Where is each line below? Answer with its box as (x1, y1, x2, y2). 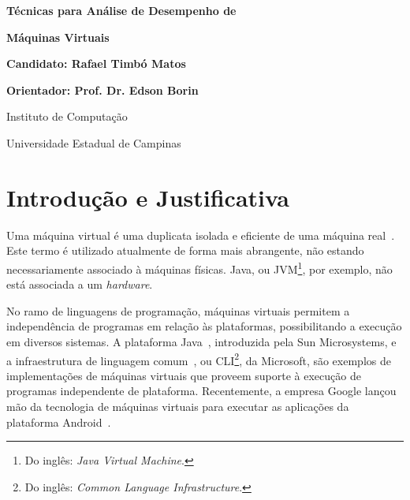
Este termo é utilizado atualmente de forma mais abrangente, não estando (6, 242, 364, 259)
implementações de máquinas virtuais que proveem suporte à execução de (6, 367, 361, 383)
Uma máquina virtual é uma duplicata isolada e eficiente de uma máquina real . (6, 226, 395, 243)
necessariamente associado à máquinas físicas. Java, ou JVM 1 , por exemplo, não (6, 258, 393, 277)
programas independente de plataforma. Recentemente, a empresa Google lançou (6, 382, 397, 399)
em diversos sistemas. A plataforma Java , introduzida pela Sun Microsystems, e (6, 333, 397, 349)
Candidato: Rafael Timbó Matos (6, 55, 186, 72)
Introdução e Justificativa (6, 181, 289, 213)
